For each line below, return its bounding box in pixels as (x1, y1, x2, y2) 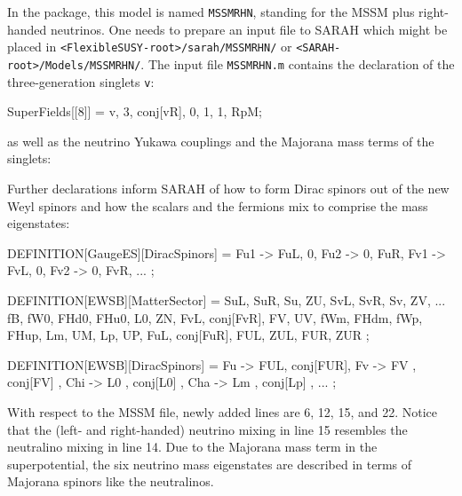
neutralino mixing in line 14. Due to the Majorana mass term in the (7, 437, 378, 456)
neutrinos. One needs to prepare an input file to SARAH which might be (51, 20, 448, 38)
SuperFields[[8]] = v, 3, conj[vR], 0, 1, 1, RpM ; (7, 102, 262, 121)
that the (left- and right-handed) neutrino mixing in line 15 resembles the (7, 420, 408, 438)
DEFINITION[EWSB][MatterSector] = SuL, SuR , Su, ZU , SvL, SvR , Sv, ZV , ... (7, 290, 446, 309)
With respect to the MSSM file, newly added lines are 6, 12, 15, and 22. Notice (7, 402, 438, 421)
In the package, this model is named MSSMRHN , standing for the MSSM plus (7, 3, 415, 20)
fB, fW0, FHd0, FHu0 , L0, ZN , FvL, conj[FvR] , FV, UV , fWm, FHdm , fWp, (7, 308, 423, 327)
